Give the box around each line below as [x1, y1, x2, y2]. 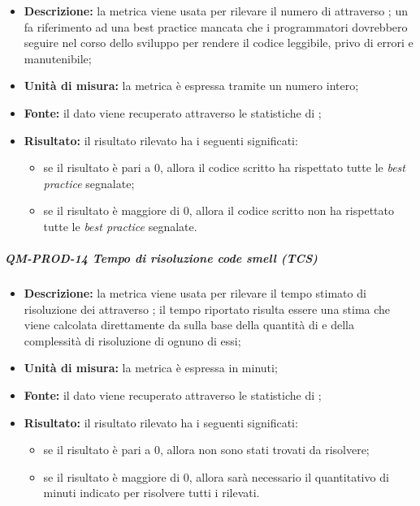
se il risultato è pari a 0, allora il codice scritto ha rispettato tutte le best [43, 159, 405, 176]
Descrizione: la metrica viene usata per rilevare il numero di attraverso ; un [24, 2, 408, 19]
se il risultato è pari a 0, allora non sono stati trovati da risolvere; [43, 441, 370, 458]
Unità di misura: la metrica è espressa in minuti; [24, 359, 278, 376]
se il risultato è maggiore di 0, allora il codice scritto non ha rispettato [43, 202, 394, 219]
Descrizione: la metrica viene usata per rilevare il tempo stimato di [24, 285, 366, 302]
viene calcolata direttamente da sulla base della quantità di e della [24, 316, 354, 333]
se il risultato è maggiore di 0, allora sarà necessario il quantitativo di [43, 468, 389, 485]
